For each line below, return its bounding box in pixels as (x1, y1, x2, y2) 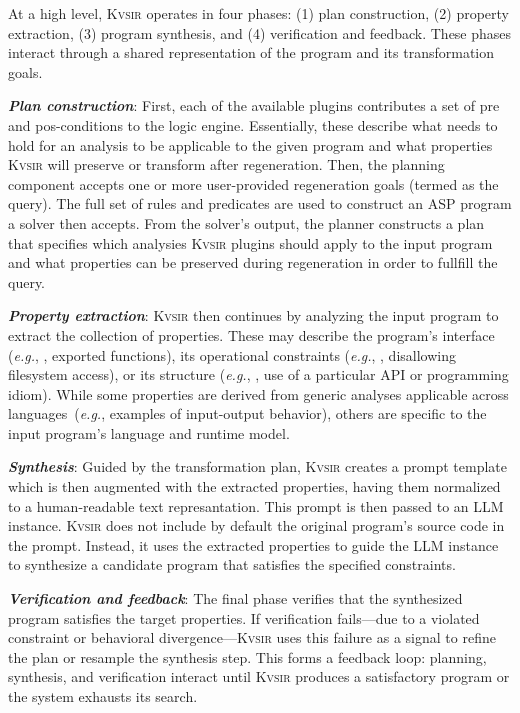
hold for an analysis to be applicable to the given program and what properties (8, 134, 493, 155)
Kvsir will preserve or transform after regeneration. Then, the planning (8, 154, 445, 175)
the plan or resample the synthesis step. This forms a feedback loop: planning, (8, 646, 487, 667)
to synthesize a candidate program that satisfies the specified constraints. (8, 554, 456, 575)
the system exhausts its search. (8, 686, 198, 706)
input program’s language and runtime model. (8, 422, 290, 443)
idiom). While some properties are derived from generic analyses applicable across (8, 383, 509, 404)
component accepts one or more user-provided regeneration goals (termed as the (8, 173, 499, 194)
